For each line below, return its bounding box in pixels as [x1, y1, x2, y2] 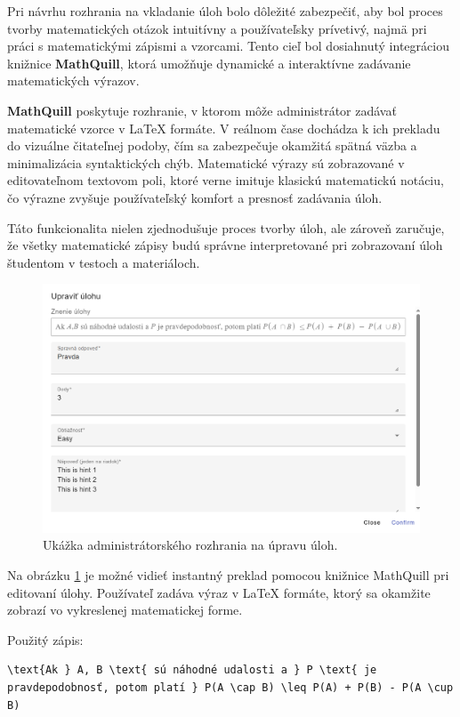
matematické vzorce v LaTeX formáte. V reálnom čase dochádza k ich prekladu [7, 118, 440, 137]
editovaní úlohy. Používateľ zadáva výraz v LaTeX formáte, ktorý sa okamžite [7, 583, 431, 601]
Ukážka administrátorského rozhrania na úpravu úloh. [43, 536, 338, 554]
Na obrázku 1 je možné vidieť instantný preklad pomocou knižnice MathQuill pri [7, 565, 449, 584]
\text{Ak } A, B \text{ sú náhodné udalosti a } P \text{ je [7, 664, 377, 677]
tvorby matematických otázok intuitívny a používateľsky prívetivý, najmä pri [7, 19, 427, 37]
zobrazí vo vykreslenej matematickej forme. [7, 600, 243, 619]
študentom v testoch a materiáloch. [7, 253, 200, 271]
